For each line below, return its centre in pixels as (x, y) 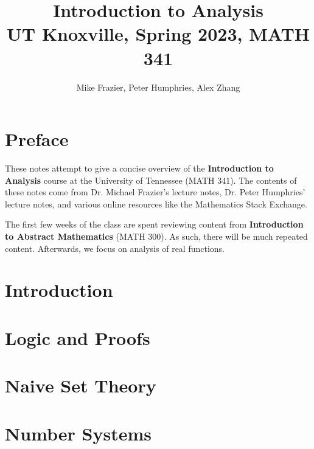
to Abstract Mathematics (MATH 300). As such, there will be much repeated (156, 236)
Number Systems (78, 433)
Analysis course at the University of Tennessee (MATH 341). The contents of (151, 180)
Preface (37, 139)
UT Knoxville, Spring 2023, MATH (158, 34)
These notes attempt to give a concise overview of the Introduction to (139, 168)
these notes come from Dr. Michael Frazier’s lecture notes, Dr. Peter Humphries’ (155, 192)
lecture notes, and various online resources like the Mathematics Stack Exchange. (156, 204)
